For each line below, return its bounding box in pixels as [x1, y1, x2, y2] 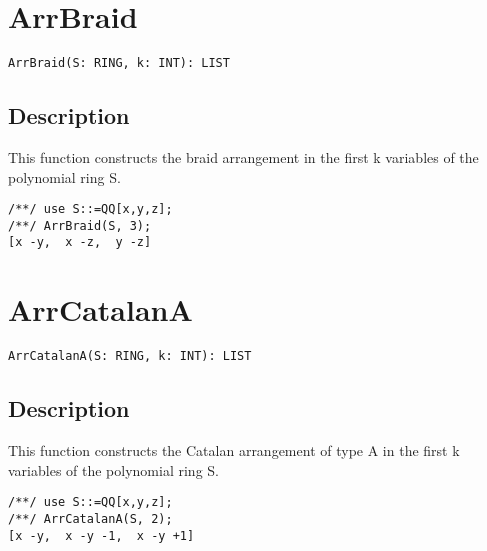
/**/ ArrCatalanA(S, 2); [8, 511, 173, 526]
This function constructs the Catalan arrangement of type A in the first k [8, 440, 460, 461]
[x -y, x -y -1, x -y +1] [8, 528, 195, 543]
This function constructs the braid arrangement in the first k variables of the [8, 146, 479, 167]
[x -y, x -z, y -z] [8, 235, 152, 250]
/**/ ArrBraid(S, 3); [8, 218, 152, 233]
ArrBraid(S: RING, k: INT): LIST [8, 56, 230, 71]
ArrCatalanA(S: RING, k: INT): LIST [8, 349, 252, 364]
